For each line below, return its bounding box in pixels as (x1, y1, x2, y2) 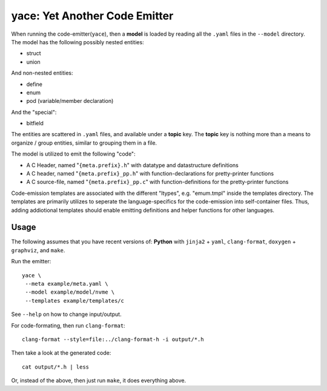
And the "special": (11, 108, 57, 116)
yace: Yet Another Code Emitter (11, 9, 174, 22)
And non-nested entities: (11, 70, 73, 77)
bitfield (26, 120, 44, 127)
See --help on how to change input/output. (11, 310, 122, 318)
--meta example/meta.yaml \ (25, 280, 108, 287)
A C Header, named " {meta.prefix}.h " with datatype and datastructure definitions (26, 161, 239, 169)
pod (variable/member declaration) (26, 97, 114, 105)
